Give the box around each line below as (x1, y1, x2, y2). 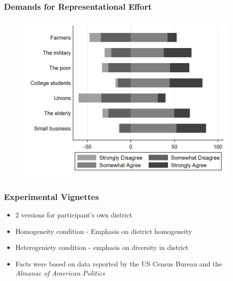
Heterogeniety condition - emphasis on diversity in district (15, 242, 189, 252)
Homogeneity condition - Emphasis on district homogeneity (15, 226, 192, 236)
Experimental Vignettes (4, 190, 99, 202)
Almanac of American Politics (15, 268, 105, 278)
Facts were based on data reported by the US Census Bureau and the (15, 258, 222, 268)
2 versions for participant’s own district (15, 210, 133, 220)
